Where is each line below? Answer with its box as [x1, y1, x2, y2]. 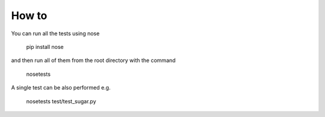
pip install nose [26, 43, 64, 50]
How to [11, 9, 48, 22]
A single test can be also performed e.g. [11, 84, 111, 91]
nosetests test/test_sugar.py [26, 97, 96, 104]
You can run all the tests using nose [11, 30, 100, 37]
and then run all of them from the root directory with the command [11, 57, 176, 64]
